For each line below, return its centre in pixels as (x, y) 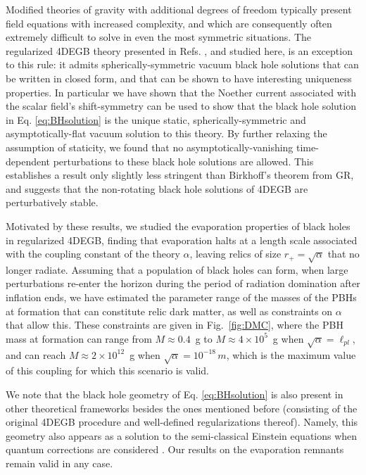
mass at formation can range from (79, 338)
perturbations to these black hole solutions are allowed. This (183, 161)
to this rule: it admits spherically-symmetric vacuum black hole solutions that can (182, 64)
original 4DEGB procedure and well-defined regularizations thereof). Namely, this (182, 422)
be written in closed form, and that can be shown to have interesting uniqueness (179, 78)
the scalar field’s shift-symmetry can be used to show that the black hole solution (181, 106)
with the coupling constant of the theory (93, 254)
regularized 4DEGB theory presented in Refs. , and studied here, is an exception (179, 50)
